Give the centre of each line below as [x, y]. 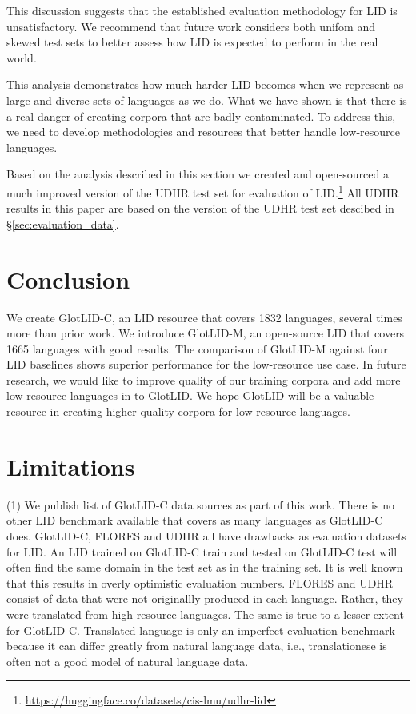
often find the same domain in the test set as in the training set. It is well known [205, 567]
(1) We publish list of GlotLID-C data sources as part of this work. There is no [200, 504]
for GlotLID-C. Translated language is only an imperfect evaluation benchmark [201, 630]
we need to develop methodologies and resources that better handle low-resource [204, 132]
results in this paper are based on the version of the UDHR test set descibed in [200, 208]
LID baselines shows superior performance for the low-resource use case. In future [206, 364]
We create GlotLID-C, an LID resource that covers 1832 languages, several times [204, 317]
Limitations [71, 466]
